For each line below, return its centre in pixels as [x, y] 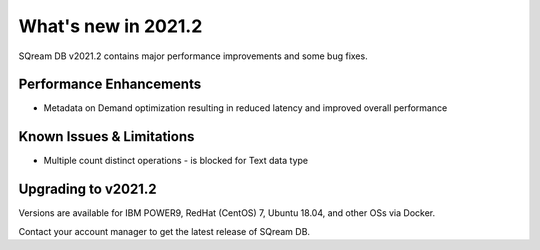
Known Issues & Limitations [106, 136]
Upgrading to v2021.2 [87, 189]
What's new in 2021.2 [110, 26]
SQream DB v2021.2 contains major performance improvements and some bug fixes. [193, 56]
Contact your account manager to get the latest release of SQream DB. [164, 231]
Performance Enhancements [110, 84]
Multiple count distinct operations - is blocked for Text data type [176, 161]
